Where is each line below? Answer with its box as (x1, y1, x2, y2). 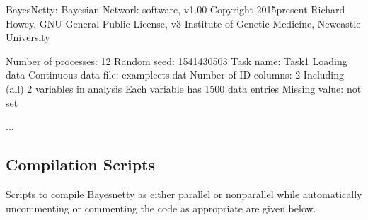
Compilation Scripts (6, 154, 155, 175)
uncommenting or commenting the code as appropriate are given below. (6, 200, 316, 215)
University (6, 30, 50, 45)
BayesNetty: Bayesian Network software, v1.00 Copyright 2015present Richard (6, 2, 345, 16)
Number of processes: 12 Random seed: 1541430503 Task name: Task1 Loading (6, 53, 347, 68)
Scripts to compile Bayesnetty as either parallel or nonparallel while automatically (6, 186, 362, 201)
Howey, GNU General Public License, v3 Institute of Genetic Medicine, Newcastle (6, 16, 361, 30)
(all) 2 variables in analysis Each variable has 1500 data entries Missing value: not (6, 81, 362, 95)
